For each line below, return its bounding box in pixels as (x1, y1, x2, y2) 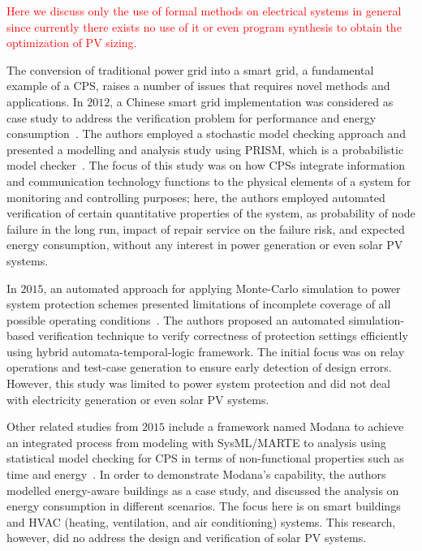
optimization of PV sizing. (6, 34, 137, 51)
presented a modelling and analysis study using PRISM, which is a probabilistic (6, 140, 404, 157)
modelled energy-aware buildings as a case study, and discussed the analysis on (6, 481, 399, 498)
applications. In (6, 93, 84, 110)
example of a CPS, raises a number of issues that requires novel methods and (6, 77, 390, 94)
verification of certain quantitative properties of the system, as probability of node (6, 204, 416, 222)
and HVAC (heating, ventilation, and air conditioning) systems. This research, (6, 513, 396, 530)
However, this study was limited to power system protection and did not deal (6, 375, 390, 392)
